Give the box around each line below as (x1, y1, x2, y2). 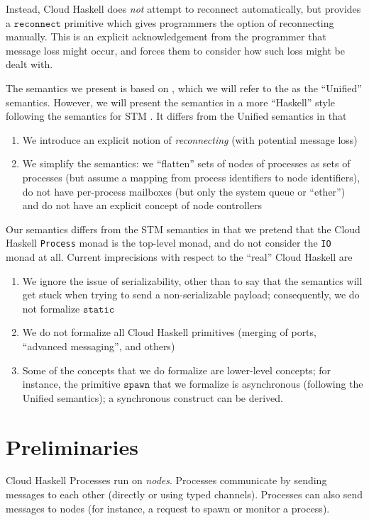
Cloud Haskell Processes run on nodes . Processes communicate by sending (6, 473, 327, 488)
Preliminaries (6, 432, 138, 461)
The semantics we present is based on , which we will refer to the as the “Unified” (6, 80, 362, 95)
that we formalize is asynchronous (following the (153, 376, 363, 391)
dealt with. (6, 57, 53, 72)
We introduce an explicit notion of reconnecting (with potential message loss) (22, 132, 358, 147)
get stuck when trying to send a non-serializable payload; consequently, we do (22, 287, 360, 302)
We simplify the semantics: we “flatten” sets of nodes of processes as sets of (22, 156, 351, 171)
